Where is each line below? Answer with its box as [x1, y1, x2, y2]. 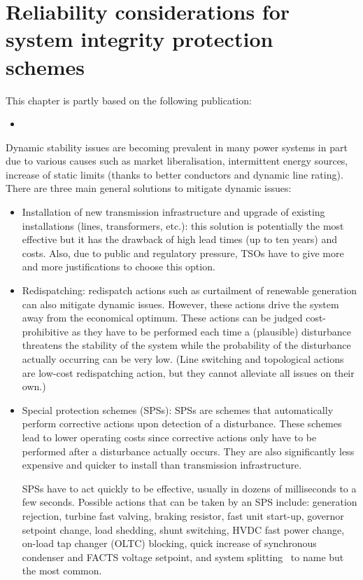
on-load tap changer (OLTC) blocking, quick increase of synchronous [22, 536, 317, 551]
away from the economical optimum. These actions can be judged [22, 310, 303, 325]
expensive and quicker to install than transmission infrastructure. [22, 457, 302, 472]
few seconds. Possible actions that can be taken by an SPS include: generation [22, 495, 357, 509]
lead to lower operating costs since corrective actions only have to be [22, 429, 317, 444]
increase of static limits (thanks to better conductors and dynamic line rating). [6, 167, 343, 181]
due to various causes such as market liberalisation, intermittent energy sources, [6, 153, 348, 168]
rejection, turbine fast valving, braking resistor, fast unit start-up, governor [22, 508, 344, 523]
